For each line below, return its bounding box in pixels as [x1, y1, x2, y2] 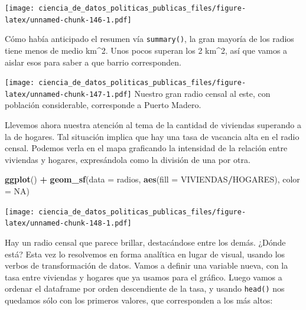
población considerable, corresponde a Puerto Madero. [5, 99, 201, 111]
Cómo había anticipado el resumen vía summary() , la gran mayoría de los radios [5, 32, 294, 45]
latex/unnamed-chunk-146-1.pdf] [5, 15, 132, 24]
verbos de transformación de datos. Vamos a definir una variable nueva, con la [5, 259, 288, 272]
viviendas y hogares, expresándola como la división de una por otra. [5, 153, 250, 165]
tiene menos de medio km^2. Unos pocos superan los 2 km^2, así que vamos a [5, 44, 288, 56]
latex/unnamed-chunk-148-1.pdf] [5, 219, 132, 228]
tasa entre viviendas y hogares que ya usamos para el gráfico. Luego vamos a [5, 270, 282, 283]
